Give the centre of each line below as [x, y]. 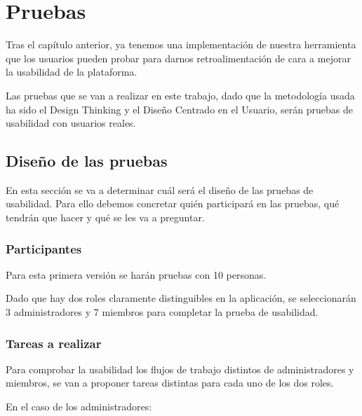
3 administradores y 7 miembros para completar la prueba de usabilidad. [162, 312]
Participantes [44, 248]
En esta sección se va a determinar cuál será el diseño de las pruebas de [160, 189]
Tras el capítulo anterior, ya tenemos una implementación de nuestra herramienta [181, 44]
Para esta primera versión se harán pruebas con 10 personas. [136, 274]
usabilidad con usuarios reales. [71, 123]
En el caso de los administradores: [79, 407]
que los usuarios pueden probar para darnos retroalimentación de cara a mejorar [178, 58]
